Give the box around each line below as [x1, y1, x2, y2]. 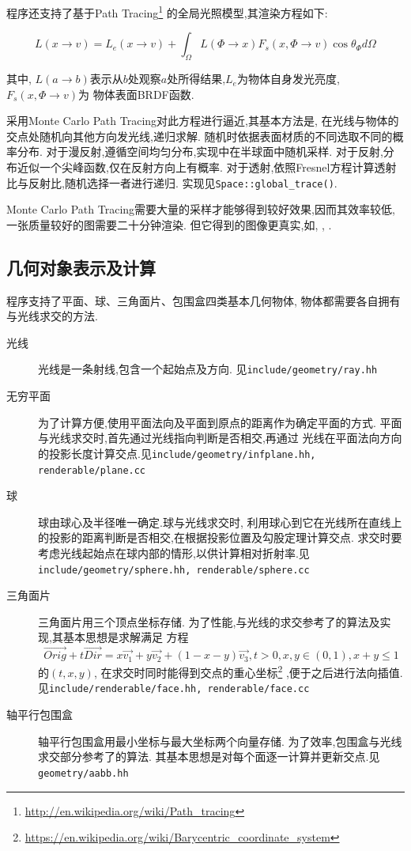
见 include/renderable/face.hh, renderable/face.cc [38, 679, 310, 696]
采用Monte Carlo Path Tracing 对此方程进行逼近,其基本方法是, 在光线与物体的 [6, 112, 399, 129]
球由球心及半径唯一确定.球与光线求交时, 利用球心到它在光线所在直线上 [38, 513, 402, 530]
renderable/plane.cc [38, 464, 146, 476]
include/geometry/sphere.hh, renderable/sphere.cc [38, 564, 310, 576]
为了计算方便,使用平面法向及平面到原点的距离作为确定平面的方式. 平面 [38, 414, 402, 430]
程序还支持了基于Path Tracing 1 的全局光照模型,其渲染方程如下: [6, 2, 328, 21]
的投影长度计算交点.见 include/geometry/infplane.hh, [38, 444, 316, 461]
